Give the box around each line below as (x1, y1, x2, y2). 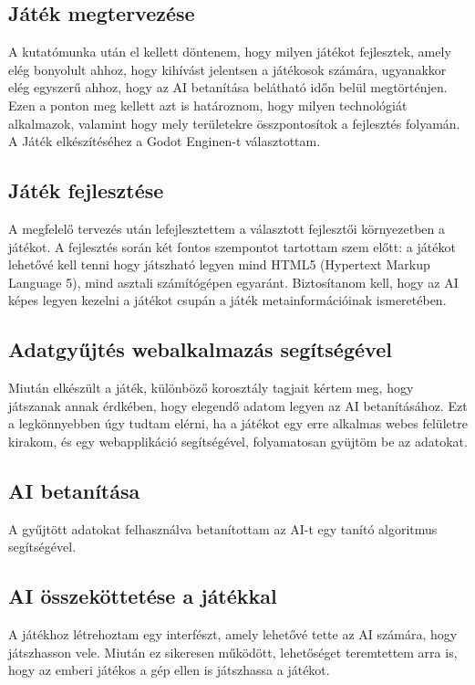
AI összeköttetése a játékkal (8, 582, 277, 610)
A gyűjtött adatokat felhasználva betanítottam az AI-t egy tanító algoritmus (8, 519, 438, 538)
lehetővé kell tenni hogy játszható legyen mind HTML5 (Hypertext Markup (8, 255, 430, 274)
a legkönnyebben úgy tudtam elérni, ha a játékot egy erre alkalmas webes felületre (8, 414, 468, 433)
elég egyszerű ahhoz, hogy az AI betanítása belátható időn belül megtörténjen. (8, 78, 448, 97)
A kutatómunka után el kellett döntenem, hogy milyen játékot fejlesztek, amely (8, 42, 451, 61)
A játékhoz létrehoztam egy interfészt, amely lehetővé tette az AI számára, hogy (8, 625, 458, 644)
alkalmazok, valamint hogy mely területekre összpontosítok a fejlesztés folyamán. (8, 113, 460, 132)
